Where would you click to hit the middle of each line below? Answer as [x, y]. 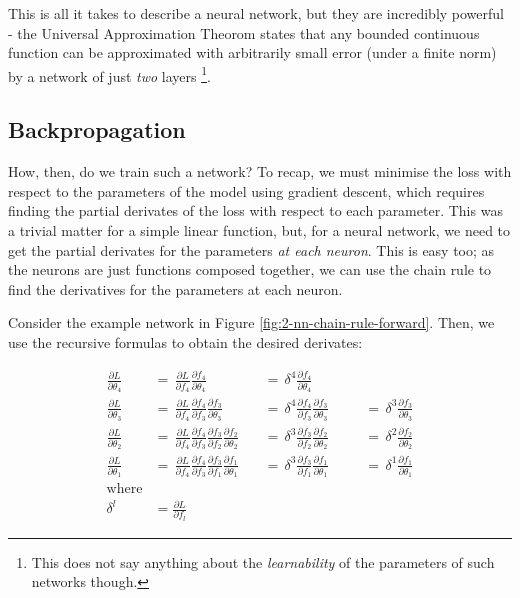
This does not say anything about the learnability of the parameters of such [263, 561]
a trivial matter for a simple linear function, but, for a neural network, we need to [259, 230]
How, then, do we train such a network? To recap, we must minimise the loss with [260, 171]
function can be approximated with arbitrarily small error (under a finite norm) [252, 52]
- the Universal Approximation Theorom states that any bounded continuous [244, 32]
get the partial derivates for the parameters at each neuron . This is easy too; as [251, 249]
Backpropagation [97, 129]
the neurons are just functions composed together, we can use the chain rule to [250, 269]
